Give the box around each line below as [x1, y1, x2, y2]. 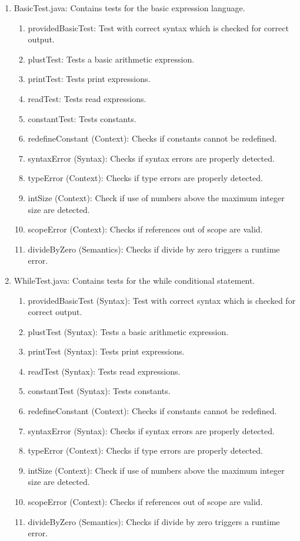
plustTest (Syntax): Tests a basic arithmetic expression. [28, 325, 229, 337]
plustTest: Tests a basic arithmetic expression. [28, 53, 195, 65]
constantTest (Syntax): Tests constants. [28, 385, 171, 397]
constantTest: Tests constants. [28, 112, 136, 124]
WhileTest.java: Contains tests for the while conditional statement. [14, 274, 255, 286]
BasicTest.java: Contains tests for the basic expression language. [14, 2, 245, 14]
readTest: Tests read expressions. [28, 92, 146, 104]
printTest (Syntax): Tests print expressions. [28, 345, 185, 358]
